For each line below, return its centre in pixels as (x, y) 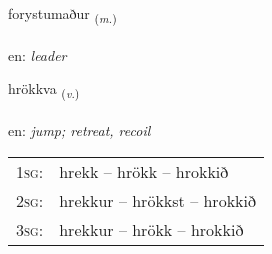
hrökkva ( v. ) (44, 90)
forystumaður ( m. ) (62, 14)
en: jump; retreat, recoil (79, 130)
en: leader (37, 54)
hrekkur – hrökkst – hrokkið (157, 200)
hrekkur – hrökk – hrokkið (151, 229)
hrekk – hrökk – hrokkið (144, 171)
